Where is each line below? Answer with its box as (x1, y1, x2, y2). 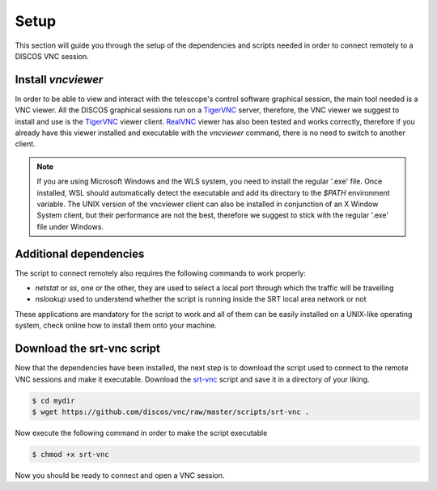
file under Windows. (36, 222, 104, 231)
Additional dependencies (15, 247, 145, 260)
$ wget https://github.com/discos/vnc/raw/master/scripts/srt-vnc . (32, 407, 310, 416)
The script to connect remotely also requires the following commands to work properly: (15, 268, 307, 278)
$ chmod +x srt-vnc (32, 450, 109, 458)
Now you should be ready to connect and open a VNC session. (15, 470, 225, 480)
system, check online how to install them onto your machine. (15, 320, 218, 331)
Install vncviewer (15, 73, 104, 87)
